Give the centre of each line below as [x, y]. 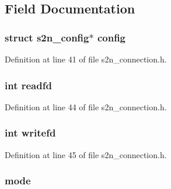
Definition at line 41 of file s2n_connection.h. [86, 59]
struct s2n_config [47, 37]
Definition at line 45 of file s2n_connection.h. [86, 154]
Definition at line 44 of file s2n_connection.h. [86, 106]
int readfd [28, 85]
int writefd [30, 133]
